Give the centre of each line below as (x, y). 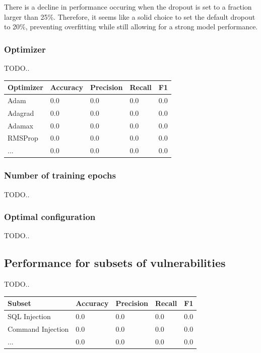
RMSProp (23, 138)
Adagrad (21, 113)
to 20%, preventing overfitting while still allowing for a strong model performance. (131, 27)
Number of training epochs (60, 175)
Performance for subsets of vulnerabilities (115, 263)
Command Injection (38, 329)
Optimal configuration (50, 217)
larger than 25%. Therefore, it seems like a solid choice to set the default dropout (130, 16)
